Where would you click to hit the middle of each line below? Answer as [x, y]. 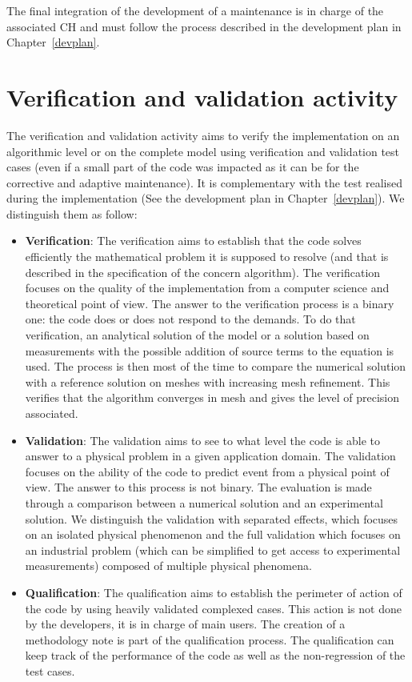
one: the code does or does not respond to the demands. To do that [190, 319]
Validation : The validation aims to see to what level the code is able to [203, 440]
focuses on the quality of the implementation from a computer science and [207, 288]
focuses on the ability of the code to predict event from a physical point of [207, 471]
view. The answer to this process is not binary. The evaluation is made [198, 487]
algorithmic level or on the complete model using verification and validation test [203, 151]
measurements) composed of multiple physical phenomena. [168, 566]
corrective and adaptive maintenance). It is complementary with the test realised [205, 182]
